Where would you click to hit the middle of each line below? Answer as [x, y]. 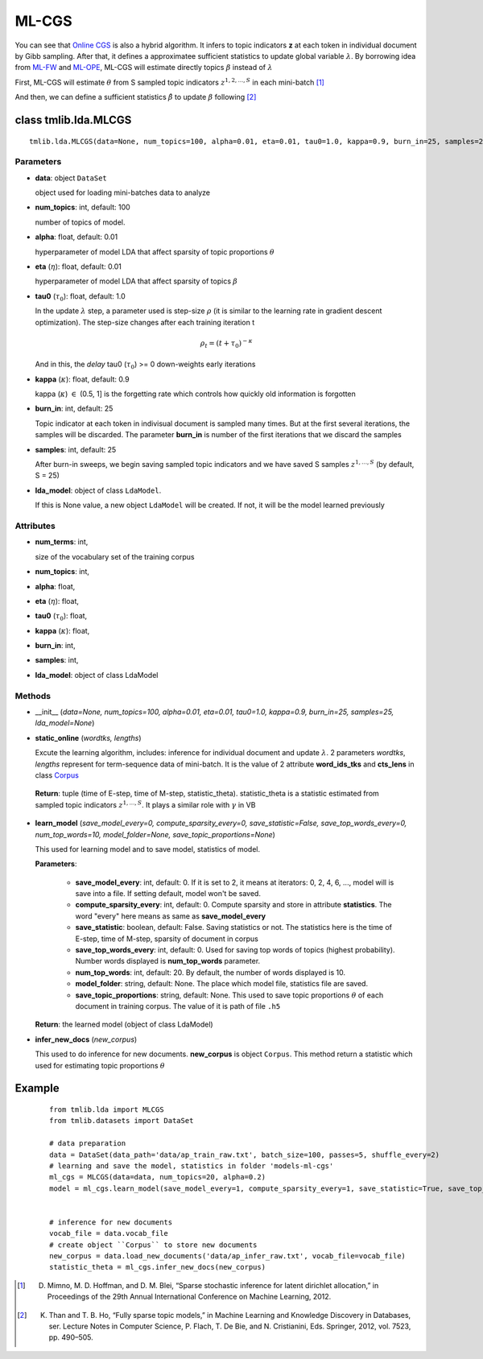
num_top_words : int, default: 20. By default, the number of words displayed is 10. [211, 972]
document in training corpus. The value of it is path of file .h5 [178, 1006]
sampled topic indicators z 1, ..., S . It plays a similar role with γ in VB [145, 804]
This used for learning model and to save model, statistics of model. [148, 849]
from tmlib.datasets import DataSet [122, 1121]
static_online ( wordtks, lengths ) [88, 737]
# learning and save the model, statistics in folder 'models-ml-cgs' [192, 1166]
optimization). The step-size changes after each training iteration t [145, 322]
